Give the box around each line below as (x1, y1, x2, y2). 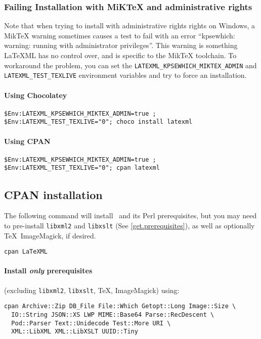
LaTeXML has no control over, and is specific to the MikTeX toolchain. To (4, 50, 237, 60)
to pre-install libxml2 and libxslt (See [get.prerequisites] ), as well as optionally (4, 220, 255, 230)
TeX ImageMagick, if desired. (4, 230, 96, 240)
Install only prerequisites (4, 265, 93, 276)
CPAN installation (4, 186, 103, 202)
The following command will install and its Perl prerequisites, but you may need (4, 210, 257, 221)
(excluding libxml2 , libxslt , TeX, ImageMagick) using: (4, 284, 180, 295)
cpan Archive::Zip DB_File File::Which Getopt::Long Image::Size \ (4, 303, 236, 310)
